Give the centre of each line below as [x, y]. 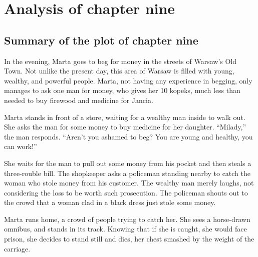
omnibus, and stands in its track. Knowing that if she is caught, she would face [125, 229]
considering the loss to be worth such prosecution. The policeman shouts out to [126, 192]
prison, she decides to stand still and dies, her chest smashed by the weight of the [129, 239]
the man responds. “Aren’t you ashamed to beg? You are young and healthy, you [128, 136]
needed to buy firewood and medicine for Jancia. [79, 100]
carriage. [17, 248]
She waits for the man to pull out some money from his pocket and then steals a [128, 163]
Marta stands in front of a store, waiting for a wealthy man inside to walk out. [125, 117]
